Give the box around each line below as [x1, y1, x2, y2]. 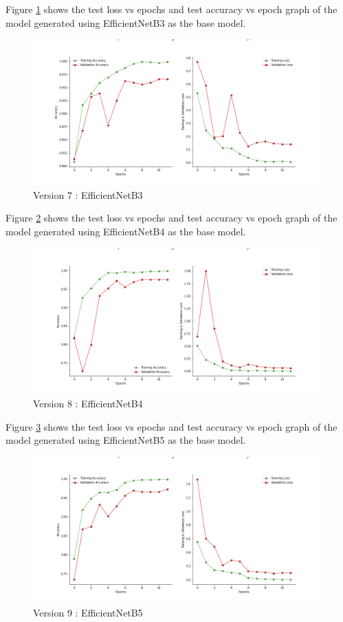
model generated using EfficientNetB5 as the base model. [5, 433, 246, 447]
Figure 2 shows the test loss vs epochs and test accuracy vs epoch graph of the [5, 211, 338, 225]
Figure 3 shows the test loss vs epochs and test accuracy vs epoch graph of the [5, 419, 338, 433]
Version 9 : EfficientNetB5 [33, 605, 143, 619]
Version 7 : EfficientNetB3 [33, 187, 143, 202]
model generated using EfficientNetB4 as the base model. [5, 224, 246, 238]
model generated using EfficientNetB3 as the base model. [5, 15, 246, 30]
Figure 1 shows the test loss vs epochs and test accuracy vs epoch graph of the [5, 2, 338, 16]
